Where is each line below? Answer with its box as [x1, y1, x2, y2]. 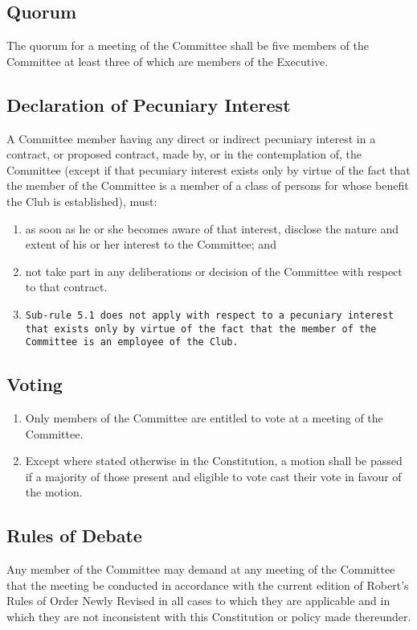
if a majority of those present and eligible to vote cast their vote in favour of [25, 467, 402, 484]
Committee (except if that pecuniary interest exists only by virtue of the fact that [6, 161, 411, 178]
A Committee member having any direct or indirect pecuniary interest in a [6, 130, 376, 146]
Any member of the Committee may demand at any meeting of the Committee [6, 561, 395, 578]
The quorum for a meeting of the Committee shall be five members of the [6, 37, 369, 54]
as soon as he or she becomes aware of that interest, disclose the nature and [25, 220, 399, 237]
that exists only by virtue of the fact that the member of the [25, 323, 377, 335]
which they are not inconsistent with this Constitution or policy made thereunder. [6, 608, 411, 625]
